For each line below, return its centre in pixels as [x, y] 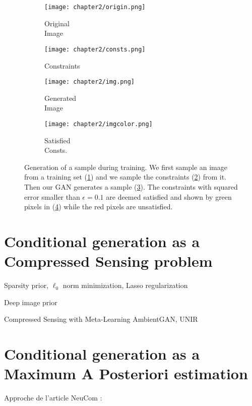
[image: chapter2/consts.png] [95, 49]
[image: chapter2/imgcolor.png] [99, 124]
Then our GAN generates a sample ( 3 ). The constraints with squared [131, 186]
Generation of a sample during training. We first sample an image [126, 167]
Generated [60, 98]
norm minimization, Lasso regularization [125, 285]
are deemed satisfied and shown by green [169, 196]
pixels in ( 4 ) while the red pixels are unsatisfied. [99, 207]
